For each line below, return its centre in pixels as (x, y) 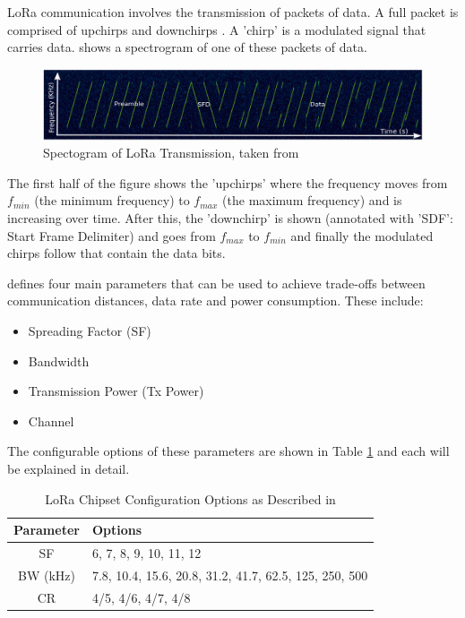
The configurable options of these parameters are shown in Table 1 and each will (228, 451)
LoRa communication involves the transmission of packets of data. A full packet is (233, 12)
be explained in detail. (69, 468)
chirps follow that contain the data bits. (116, 253)
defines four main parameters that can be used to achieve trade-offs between (216, 283)
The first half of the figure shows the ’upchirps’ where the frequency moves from (228, 182)
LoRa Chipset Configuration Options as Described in (190, 498)
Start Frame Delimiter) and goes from (112, 235)
